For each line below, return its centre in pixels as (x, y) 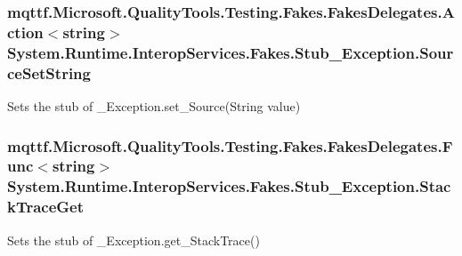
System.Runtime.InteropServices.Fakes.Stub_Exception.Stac (229, 186)
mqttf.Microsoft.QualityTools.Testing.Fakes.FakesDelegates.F (230, 145)
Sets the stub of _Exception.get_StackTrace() (134, 240)
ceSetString (49, 72)
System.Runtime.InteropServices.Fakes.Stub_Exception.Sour (231, 52)
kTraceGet (46, 207)
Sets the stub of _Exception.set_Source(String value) (154, 105)
